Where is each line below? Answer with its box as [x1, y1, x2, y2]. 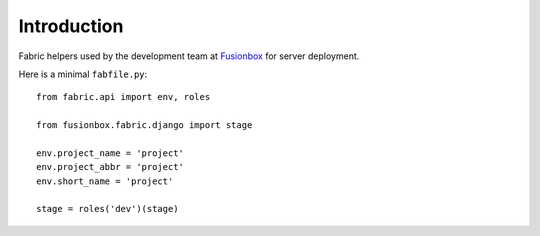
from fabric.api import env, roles [36, 91, 211, 103]
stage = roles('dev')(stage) [36, 203, 179, 215]
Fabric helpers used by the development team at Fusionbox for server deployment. [18, 50, 360, 62]
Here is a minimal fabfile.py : [18, 68, 148, 80]
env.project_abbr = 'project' [36, 161, 185, 173]
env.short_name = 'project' [36, 175, 174, 187]
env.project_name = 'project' [36, 147, 185, 159]
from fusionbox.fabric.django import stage [36, 120, 253, 131]
